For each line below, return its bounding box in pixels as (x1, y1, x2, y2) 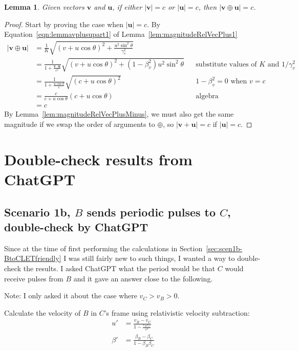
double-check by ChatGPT (4, 218, 148, 234)
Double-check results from (4, 148, 193, 169)
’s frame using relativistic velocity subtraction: (104, 307, 250, 318)
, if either (112, 2, 142, 12)
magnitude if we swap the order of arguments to (4, 119, 155, 129)
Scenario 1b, (4, 204, 71, 220)
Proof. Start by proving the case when (4, 18, 124, 29)
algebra (196, 92, 219, 100)
